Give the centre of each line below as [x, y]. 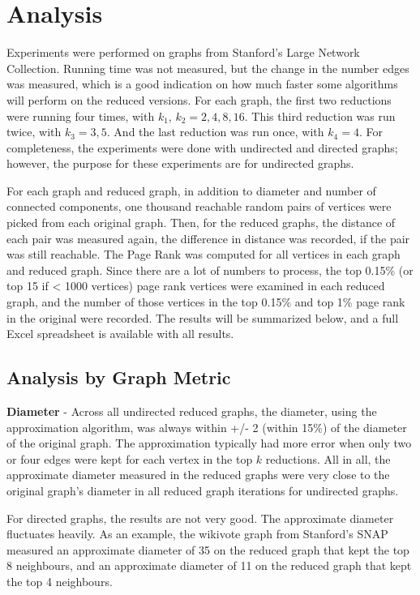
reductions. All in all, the [328, 458]
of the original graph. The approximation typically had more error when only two [209, 443]
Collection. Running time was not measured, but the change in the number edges [208, 68]
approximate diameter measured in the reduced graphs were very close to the [198, 475]
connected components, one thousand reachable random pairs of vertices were [199, 206]
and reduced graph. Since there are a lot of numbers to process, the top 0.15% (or [210, 270]
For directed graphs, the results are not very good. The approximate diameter [200, 518]
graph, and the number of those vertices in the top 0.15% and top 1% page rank [206, 302]
